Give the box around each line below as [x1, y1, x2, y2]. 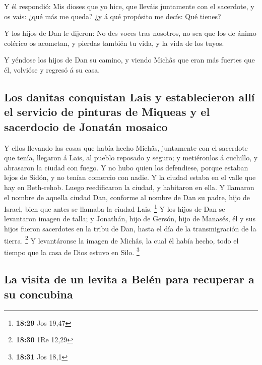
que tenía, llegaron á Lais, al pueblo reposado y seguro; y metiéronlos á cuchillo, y [4, 152, 258, 163]
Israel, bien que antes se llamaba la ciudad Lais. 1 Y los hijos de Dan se [4, 202, 225, 214]
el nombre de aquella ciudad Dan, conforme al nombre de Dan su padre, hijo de [4, 192, 250, 202]
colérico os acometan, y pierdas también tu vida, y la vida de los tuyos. [4, 37, 224, 48]
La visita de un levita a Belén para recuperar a [4, 271, 254, 287]
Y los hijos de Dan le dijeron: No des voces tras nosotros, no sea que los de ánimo [4, 28, 256, 38]
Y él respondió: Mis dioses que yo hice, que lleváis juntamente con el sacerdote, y [4, 1, 254, 11]
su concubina [4, 286, 73, 301]
